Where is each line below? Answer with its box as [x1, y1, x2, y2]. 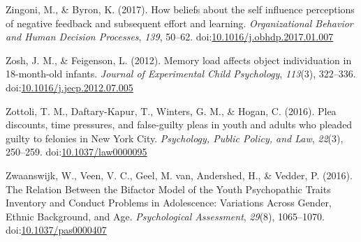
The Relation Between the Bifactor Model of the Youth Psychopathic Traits [6, 181, 331, 196]
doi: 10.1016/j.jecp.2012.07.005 [6, 80, 133, 94]
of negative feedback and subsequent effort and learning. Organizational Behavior [6, 15, 353, 30]
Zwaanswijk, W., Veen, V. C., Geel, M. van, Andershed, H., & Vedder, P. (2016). [6, 167, 353, 182]
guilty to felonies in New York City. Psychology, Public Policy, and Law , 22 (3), [6, 130, 344, 145]
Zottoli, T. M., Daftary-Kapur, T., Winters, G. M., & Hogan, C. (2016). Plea [6, 103, 337, 118]
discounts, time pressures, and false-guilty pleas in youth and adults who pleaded [6, 117, 353, 132]
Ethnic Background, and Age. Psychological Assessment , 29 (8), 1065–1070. [6, 209, 325, 223]
